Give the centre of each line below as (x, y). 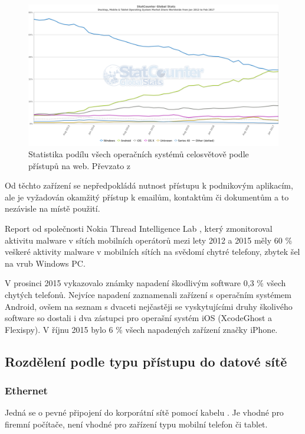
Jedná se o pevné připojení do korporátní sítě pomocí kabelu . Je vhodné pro (144, 412)
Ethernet (26, 391)
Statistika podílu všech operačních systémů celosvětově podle (139, 154)
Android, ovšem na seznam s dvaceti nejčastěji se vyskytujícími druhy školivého (149, 306)
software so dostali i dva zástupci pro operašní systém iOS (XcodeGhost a (139, 318)
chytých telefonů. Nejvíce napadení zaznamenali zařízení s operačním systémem (148, 295)
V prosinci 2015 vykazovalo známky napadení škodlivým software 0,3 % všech (145, 283)
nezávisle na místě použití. (53, 208)
